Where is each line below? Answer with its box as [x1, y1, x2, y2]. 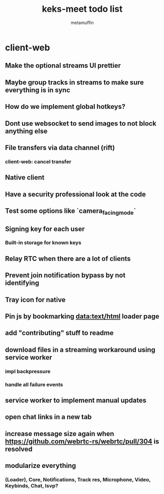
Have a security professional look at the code [5, 190, 146, 198]
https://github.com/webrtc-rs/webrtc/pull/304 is [5, 437, 160, 445]
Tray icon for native [5, 295, 66, 304]
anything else [5, 127, 48, 135]
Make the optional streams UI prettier [5, 61, 121, 70]
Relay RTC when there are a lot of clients [5, 254, 131, 263]
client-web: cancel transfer [5, 158, 71, 165]
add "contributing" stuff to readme [5, 329, 114, 337]
